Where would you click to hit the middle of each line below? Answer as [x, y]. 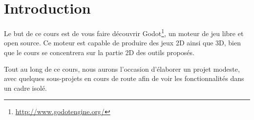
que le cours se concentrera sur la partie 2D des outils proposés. [99, 52]
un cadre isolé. [26, 88]
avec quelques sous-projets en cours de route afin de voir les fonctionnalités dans [124, 78]
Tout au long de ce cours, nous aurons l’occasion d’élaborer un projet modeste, [122, 69]
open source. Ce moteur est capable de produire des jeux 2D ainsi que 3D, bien [122, 43]
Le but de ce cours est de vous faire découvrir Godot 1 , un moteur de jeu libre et [124, 32]
